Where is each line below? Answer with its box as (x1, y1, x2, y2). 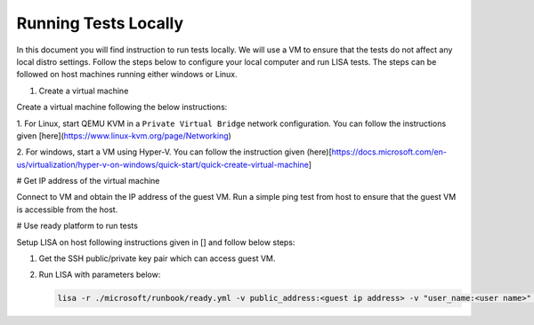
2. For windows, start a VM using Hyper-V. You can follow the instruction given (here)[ (16, 147, 333, 157)
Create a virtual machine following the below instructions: (16, 102, 228, 113)
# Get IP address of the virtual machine (16, 176, 160, 186)
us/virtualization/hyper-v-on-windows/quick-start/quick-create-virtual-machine (16, 159, 309, 170)
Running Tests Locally (16, 13, 184, 33)
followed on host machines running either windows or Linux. (16, 69, 238, 80)
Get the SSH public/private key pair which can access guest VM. (38, 253, 276, 264)
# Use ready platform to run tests (16, 220, 138, 231)
